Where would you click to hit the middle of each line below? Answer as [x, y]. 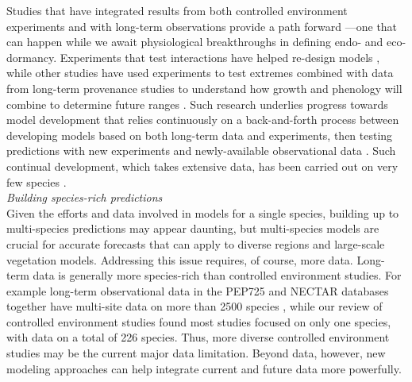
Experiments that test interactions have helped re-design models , [220, 57]
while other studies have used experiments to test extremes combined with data [200, 73]
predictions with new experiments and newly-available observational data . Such [201, 150]
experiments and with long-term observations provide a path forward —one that [202, 26]
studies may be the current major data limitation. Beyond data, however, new [196, 353]
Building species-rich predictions [85, 197]
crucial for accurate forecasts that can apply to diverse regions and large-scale [196, 243]
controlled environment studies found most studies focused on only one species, [199, 321]
